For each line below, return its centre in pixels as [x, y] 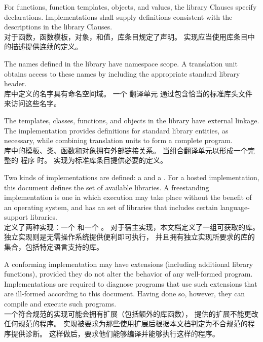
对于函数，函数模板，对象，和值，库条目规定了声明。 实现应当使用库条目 [126, 36]
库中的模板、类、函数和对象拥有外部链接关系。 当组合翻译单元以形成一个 [126, 150]
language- [235, 207]
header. [15, 83]
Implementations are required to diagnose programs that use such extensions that [131, 283]
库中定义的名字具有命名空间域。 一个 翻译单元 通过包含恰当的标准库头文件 [128, 93]
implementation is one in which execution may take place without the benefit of [128, 197]
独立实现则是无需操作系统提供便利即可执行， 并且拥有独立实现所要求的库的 [129, 237]
